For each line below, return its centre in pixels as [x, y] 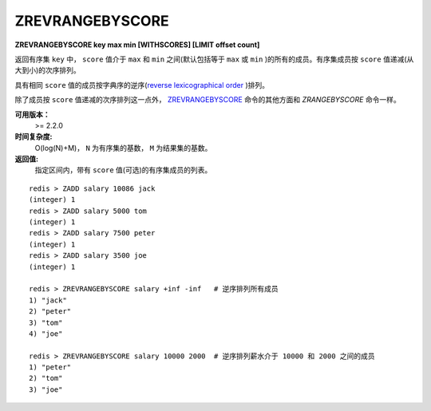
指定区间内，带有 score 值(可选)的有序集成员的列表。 [123, 170]
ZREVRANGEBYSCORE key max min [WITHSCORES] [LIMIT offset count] [137, 45]
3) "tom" [46, 322]
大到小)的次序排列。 [48, 70]
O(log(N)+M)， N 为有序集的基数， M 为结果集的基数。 [123, 148]
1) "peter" [50, 368]
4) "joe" [46, 334]
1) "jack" [48, 300]
